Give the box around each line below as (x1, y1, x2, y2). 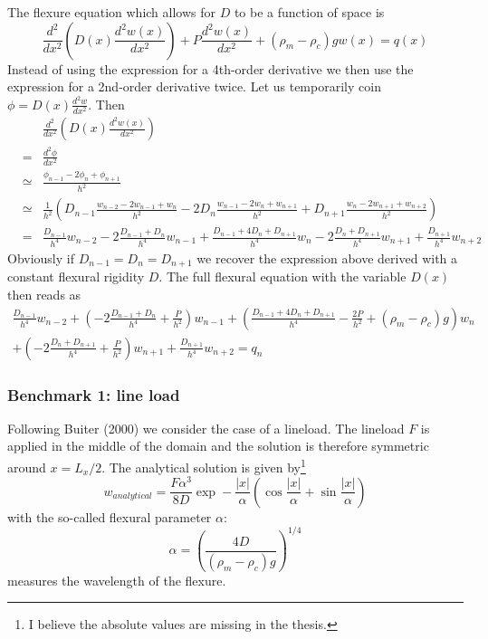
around (7, 457, 46, 476)
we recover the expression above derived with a (196, 248, 458, 267)
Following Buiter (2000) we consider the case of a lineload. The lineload (7, 418, 405, 437)
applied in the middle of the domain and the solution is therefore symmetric (7, 436, 429, 455)
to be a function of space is (234, 3, 385, 21)
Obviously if (7, 248, 74, 267)
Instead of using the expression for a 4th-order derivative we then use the (7, 59, 414, 78)
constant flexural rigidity (7, 267, 145, 286)
